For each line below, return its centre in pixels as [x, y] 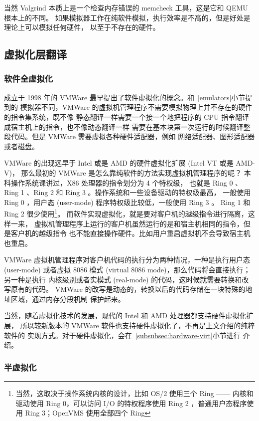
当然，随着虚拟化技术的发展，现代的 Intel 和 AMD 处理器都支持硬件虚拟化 [125, 316]
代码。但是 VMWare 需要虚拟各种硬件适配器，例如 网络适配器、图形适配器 [133, 136]
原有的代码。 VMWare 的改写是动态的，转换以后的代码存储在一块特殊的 [128, 289]
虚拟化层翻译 [35, 54]
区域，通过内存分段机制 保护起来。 [68, 299]
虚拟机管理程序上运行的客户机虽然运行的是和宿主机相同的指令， [139, 223]
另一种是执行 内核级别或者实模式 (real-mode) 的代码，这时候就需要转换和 [123, 279]
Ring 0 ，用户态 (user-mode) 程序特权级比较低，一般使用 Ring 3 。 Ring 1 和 [127, 202]
